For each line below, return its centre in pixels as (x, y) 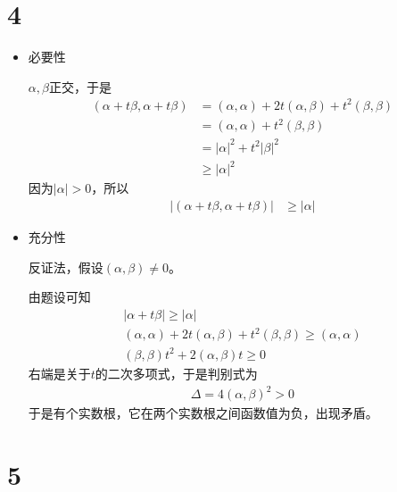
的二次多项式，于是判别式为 (176, 373)
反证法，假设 (66, 267)
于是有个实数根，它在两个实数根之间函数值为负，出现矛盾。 (203, 413)
